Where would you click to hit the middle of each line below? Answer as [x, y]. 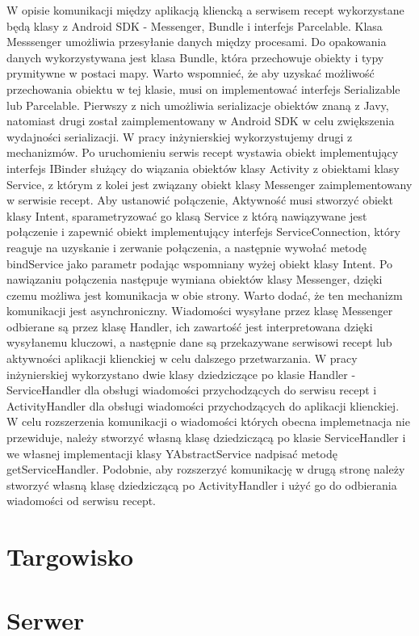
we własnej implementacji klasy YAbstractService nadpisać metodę [172, 453]
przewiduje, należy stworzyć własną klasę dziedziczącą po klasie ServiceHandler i [206, 438]
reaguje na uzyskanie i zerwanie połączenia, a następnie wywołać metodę [186, 247]
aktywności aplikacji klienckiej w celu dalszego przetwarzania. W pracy [182, 358]
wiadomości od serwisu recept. [82, 501]
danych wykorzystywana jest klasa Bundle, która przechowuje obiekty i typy [195, 57]
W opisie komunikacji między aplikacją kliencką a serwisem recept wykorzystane [205, 10]
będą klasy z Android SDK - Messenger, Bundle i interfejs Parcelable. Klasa [195, 25]
